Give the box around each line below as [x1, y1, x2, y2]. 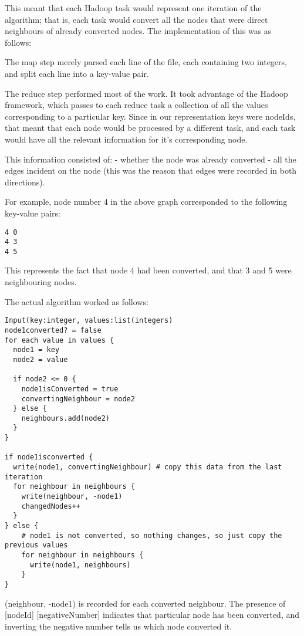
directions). [5, 175, 45, 188]
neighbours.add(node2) [21, 414, 110, 422]
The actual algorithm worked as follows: [5, 295, 148, 307]
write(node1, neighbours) [29, 560, 131, 569]
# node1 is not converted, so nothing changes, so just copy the [21, 531, 282, 540]
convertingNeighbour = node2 [21, 394, 135, 403]
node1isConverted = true [21, 384, 119, 393]
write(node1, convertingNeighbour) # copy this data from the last [13, 463, 282, 472]
